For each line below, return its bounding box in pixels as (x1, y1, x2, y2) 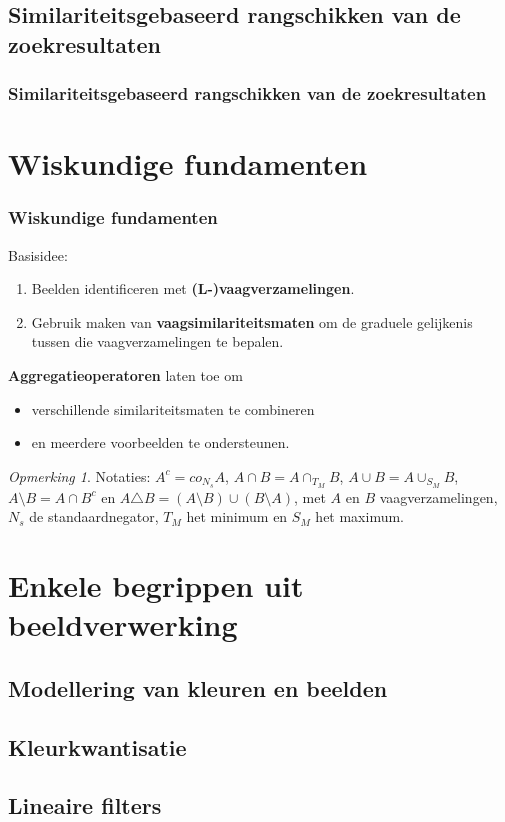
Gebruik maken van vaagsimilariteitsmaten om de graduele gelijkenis (31, 311, 473, 332)
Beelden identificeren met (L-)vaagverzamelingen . (31, 278, 355, 299)
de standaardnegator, (29, 506, 159, 527)
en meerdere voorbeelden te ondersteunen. (31, 432, 290, 453)
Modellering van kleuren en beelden (8, 672, 388, 703)
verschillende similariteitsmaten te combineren (31, 398, 315, 419)
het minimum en (186, 506, 288, 527)
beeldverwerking (8, 604, 238, 645)
